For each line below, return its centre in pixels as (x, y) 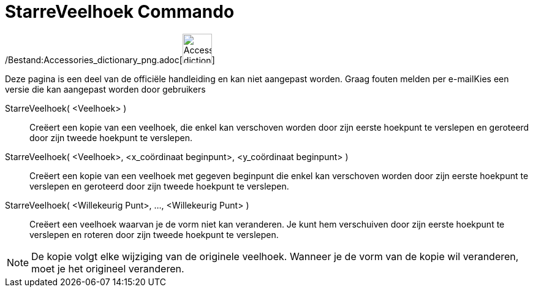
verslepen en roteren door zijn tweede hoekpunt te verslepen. (154, 234)
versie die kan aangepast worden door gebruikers (105, 89)
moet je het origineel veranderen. (108, 268)
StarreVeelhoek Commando (120, 12)
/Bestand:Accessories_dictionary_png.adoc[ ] (110, 60)
